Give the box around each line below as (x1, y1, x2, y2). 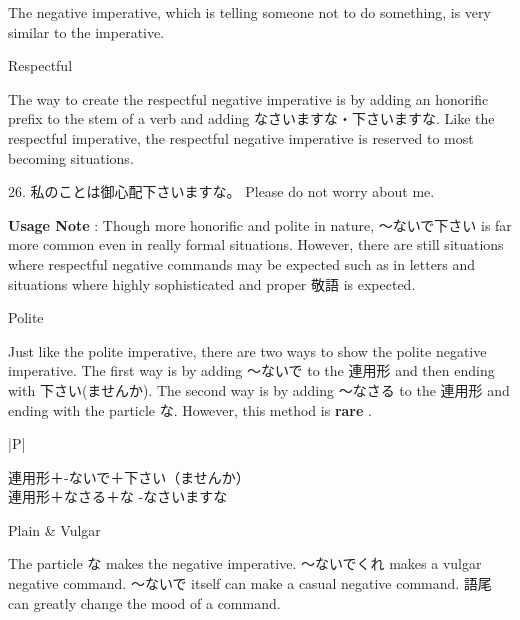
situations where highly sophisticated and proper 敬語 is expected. (8, 273, 416, 294)
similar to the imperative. (8, 21, 165, 42)
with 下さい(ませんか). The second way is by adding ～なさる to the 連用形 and (8, 379, 510, 400)
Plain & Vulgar (8, 519, 101, 540)
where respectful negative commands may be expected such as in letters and (8, 253, 476, 274)
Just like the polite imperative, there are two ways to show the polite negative (8, 340, 487, 361)
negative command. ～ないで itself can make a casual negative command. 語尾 (8, 573, 492, 594)
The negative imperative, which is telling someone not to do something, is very (8, 2, 491, 22)
